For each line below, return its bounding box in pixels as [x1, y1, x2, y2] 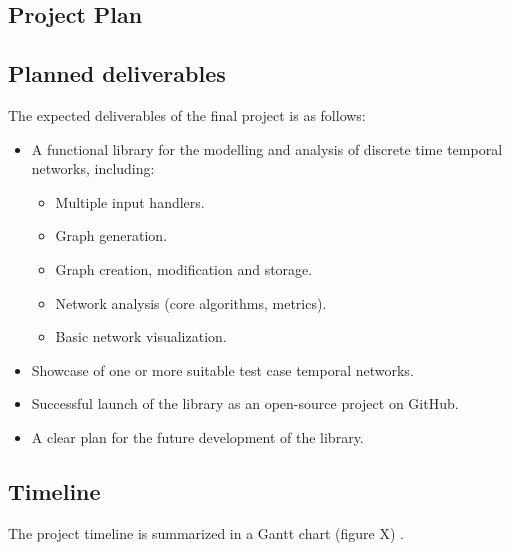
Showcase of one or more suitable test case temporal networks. [31, 359, 414, 380]
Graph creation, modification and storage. [55, 258, 313, 279]
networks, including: [31, 158, 155, 179]
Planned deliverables [8, 58, 226, 89]
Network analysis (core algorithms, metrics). [55, 292, 327, 313]
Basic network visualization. [55, 326, 227, 347]
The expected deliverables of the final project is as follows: [8, 104, 366, 125]
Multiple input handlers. [55, 191, 205, 212]
